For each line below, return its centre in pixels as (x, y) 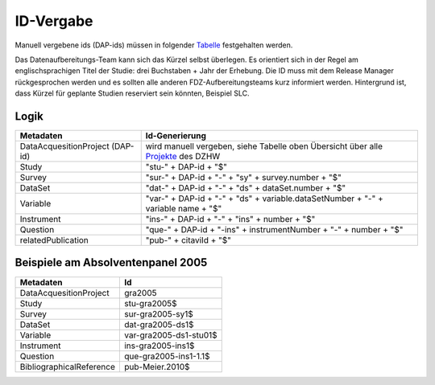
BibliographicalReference (68, 367)
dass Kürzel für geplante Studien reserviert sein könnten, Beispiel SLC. (132, 93)
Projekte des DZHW (183, 157)
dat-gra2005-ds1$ (159, 324)
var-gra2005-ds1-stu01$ (170, 335)
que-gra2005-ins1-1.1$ (167, 356)
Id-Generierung (176, 136)
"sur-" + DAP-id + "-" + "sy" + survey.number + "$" (243, 178)
